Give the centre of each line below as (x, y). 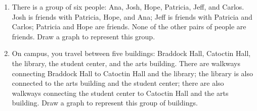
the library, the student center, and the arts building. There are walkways (126, 63)
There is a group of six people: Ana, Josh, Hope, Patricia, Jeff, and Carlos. (128, 7)
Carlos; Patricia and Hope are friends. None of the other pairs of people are (129, 26)
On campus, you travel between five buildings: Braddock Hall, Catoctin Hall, (131, 53)
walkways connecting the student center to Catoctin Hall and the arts (120, 93)
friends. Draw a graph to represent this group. (83, 36)
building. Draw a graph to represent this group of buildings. (105, 103)
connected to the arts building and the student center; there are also (118, 83)
